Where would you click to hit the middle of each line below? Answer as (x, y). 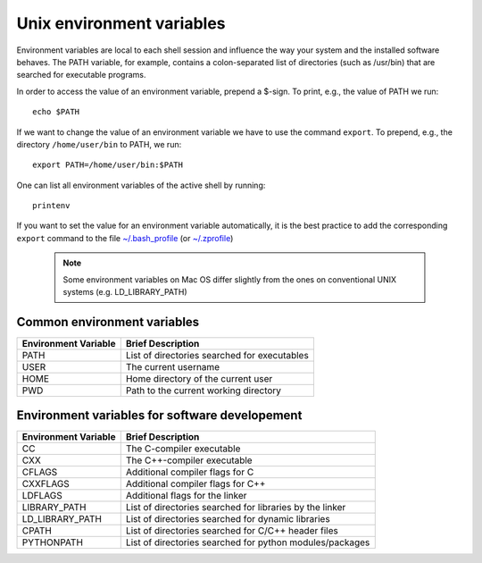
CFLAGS (40, 472)
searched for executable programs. (81, 75)
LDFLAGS (42, 496)
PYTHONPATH (53, 542)
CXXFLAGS (46, 484)
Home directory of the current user (199, 378)
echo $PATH (56, 112)
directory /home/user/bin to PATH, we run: (99, 144)
